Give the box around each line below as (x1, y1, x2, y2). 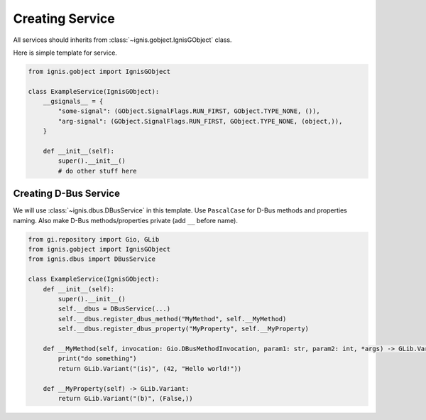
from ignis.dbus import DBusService (28, 255, 156, 263)
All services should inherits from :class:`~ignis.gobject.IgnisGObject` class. (13, 36, 232, 44)
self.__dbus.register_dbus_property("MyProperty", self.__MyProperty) (58, 325, 309, 333)
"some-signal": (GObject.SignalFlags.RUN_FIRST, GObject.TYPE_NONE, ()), (58, 107, 321, 115)
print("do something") (58, 355, 138, 362)
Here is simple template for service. (13, 48, 117, 57)
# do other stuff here (58, 167, 138, 175)
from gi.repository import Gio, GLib (28, 235, 160, 243)
